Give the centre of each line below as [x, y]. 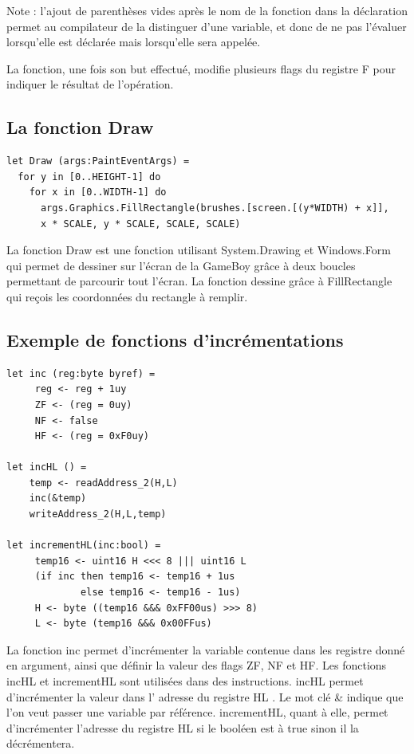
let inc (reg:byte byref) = [81, 373]
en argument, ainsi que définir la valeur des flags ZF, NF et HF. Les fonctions [197, 665]
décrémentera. [41, 743]
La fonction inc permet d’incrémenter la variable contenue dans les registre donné [206, 649]
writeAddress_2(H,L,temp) [98, 514]
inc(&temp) [58, 499]
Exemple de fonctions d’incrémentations [175, 339]
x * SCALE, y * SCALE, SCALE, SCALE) [140, 224]
